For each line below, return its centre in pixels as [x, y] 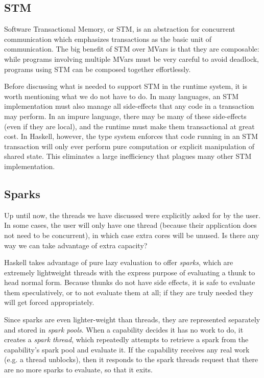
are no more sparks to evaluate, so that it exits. [78, 370]
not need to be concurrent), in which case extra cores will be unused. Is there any [132, 235]
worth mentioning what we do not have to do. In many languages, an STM [122, 96]
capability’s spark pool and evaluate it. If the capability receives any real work [127, 349]
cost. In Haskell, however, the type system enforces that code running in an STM [131, 136]
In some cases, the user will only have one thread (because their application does [130, 225]
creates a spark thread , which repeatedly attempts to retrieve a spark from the [126, 339]
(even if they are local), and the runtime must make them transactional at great [129, 126]
